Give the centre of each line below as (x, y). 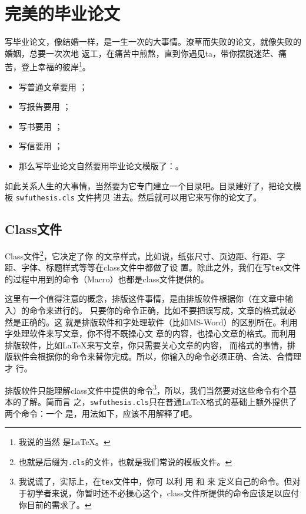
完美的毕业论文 (63, 13)
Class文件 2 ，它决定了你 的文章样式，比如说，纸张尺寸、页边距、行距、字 (145, 255)
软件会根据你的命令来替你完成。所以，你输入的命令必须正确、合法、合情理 (157, 356)
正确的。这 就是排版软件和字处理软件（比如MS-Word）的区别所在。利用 (159, 322)
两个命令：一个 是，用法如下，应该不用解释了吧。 (101, 413)
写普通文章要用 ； (53, 86)
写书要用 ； (41, 126)
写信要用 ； (41, 146)
